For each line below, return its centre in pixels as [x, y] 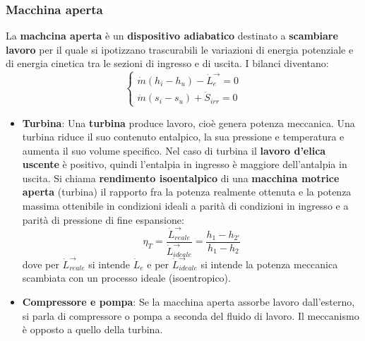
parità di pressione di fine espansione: [103, 219]
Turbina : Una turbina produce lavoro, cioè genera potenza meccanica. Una [189, 122]
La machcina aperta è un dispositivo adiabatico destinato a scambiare [172, 36]
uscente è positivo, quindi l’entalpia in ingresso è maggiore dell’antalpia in [185, 164]
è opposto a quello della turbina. [92, 329]
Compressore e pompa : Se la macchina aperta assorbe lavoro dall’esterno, [189, 301]
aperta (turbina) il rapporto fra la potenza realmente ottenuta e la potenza [187, 192]
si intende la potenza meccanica [269, 264]
